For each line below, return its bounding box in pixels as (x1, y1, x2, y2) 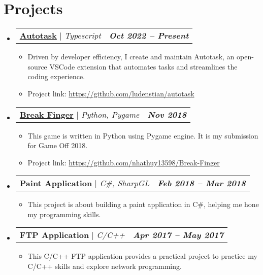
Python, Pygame (81, 108, 140, 120)
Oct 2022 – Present (109, 29, 189, 42)
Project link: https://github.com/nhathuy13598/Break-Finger (27, 157, 220, 167)
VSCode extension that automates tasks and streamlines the (49, 61, 238, 72)
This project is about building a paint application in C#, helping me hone (27, 199, 259, 210)
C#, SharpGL (100, 177, 150, 189)
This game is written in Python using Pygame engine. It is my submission (27, 130, 258, 141)
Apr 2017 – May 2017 (133, 229, 223, 241)
